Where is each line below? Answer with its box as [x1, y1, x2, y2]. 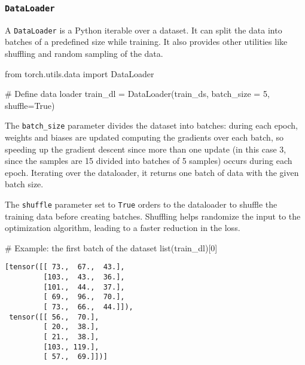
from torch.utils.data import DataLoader [5, 67, 154, 80]
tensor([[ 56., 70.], [9, 312, 99, 321]
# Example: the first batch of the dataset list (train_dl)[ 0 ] [5, 241, 218, 254]
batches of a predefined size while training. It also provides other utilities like [5, 35, 288, 48]
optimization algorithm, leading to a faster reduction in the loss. [5, 221, 240, 234]
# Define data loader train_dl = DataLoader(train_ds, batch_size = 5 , [5, 87, 270, 100]
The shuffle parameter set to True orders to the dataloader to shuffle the [5, 198, 277, 211]
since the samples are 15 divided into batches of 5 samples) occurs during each [5, 154, 292, 167]
